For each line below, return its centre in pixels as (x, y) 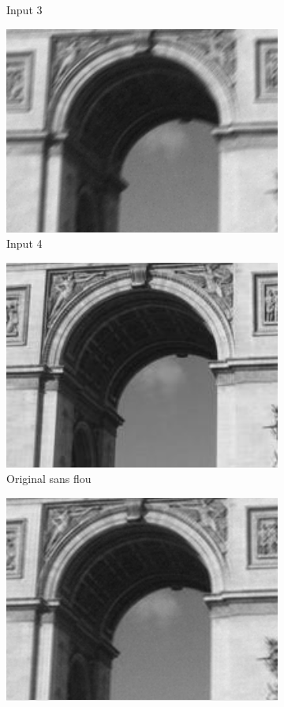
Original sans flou (49, 479)
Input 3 (24, 9)
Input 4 (24, 243)
